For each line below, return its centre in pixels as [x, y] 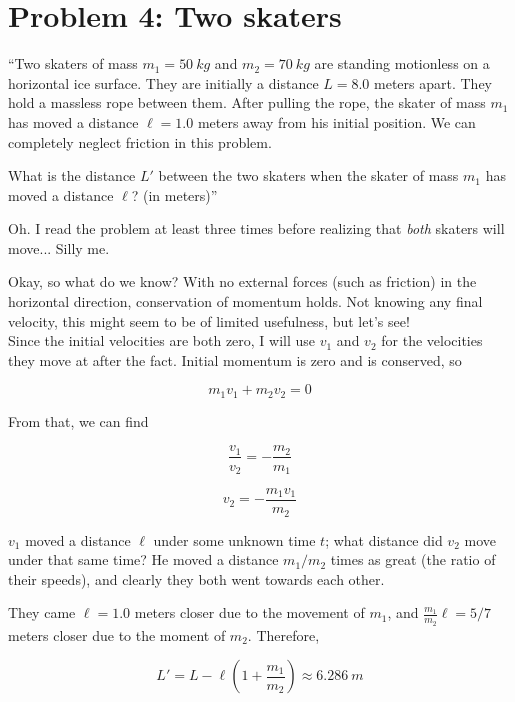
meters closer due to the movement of [249, 612]
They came [42, 612]
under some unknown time [234, 539]
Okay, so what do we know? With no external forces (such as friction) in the [242, 281]
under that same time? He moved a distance [143, 559]
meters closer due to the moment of [117, 634]
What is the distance [72, 175]
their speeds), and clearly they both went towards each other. [196, 578]
